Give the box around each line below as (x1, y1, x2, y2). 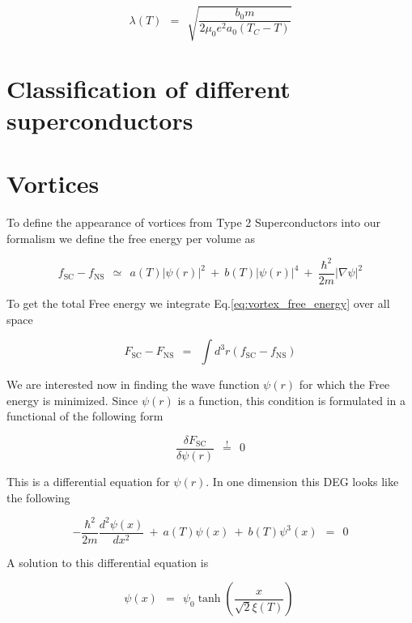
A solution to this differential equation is (6, 553, 209, 570)
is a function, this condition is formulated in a (177, 391, 406, 408)
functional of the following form (6, 408, 164, 425)
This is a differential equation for (6, 473, 170, 490)
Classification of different (6, 71, 291, 105)
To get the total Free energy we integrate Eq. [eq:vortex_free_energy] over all (6, 294, 390, 311)
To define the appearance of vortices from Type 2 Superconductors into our (6, 214, 381, 231)
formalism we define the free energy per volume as (6, 229, 256, 246)
